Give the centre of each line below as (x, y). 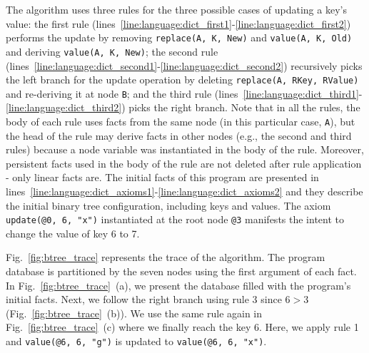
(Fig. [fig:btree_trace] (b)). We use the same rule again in (134, 313)
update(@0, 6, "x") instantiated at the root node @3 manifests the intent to (175, 219)
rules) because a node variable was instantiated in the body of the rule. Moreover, (185, 149)
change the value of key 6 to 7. (73, 233)
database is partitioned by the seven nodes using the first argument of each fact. (181, 271)
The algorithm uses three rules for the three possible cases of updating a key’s (176, 9)
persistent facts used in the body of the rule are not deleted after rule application (184, 163)
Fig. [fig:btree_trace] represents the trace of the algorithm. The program (166, 257)
